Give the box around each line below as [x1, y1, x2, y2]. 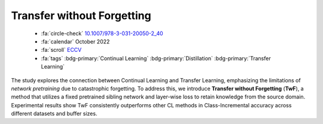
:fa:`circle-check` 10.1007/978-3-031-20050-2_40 [41, 30, 164, 37]
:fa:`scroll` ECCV [41, 46, 82, 54]
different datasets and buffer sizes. [11, 110, 97, 117]
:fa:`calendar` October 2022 [41, 38, 110, 45]
